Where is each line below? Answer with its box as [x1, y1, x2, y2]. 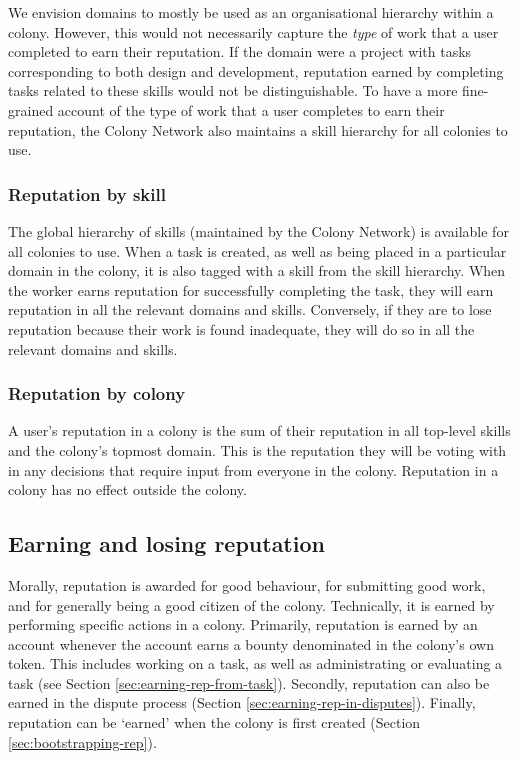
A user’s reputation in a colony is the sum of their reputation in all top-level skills [8, 420, 511, 441]
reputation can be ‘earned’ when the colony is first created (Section [8, 712, 421, 733]
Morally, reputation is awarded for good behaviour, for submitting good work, [8, 574, 486, 595]
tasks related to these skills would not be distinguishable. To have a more [8, 80, 458, 101]
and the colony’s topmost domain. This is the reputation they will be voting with [8, 439, 507, 460]
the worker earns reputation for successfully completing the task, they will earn [8, 279, 494, 300]
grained [8, 99, 54, 120]
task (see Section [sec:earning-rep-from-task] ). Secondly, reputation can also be [8, 672, 490, 693]
